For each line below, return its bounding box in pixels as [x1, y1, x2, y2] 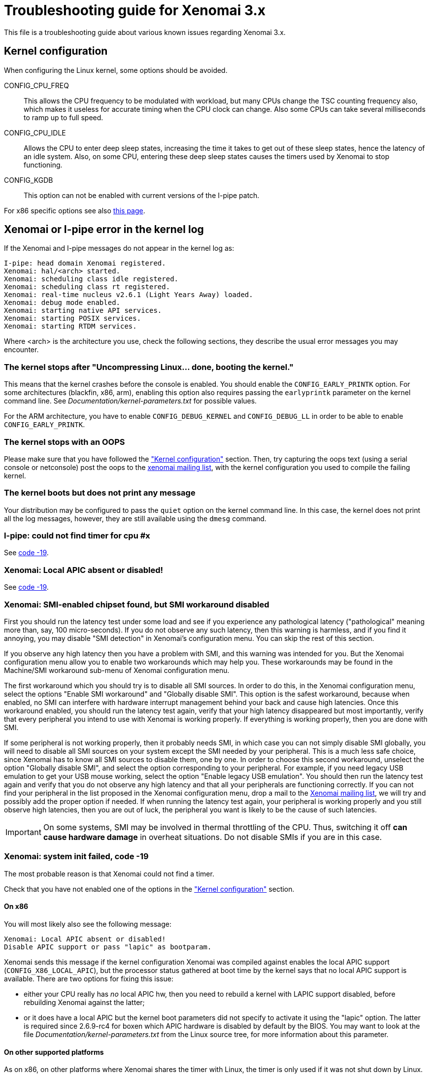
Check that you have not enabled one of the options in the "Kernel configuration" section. [4, 884, 295, 893]
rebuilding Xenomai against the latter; [24, 998, 145, 1007]
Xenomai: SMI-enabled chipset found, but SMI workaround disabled [4, 599, 269, 609]
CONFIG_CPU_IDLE [4, 128, 66, 137]
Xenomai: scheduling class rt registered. [4, 283, 170, 291]
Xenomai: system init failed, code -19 [4, 851, 149, 862]
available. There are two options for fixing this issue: [4, 974, 173, 983]
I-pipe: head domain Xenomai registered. [4, 259, 166, 268]
